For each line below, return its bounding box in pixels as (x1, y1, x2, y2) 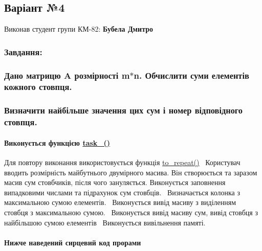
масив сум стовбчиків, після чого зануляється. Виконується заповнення (4, 177, 226, 188)
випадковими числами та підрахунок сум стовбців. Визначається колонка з (4, 187, 240, 197)
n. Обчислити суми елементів (134, 69, 249, 81)
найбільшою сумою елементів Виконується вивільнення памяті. (4, 217, 206, 227)
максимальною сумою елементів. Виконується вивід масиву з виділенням (4, 197, 236, 208)
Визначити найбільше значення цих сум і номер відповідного (4, 104, 243, 117)
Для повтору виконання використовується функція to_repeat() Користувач (4, 156, 241, 167)
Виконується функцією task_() (4, 137, 110, 148)
